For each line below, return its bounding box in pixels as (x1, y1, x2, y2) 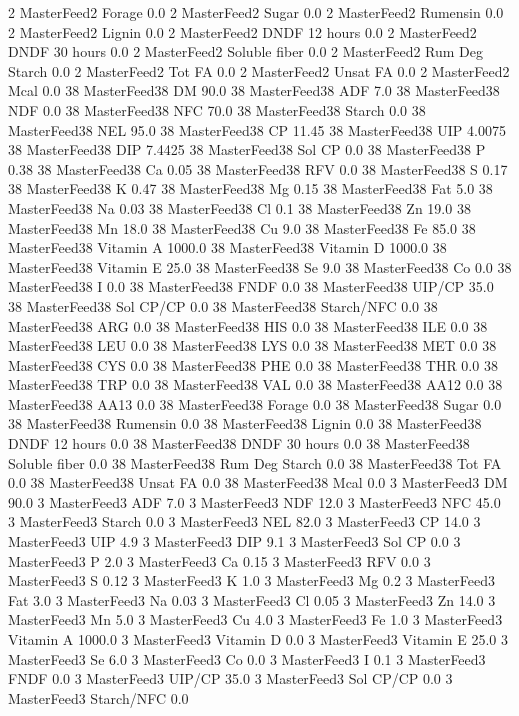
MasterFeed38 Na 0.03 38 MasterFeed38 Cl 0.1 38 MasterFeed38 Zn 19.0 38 (8, 197, 471, 218)
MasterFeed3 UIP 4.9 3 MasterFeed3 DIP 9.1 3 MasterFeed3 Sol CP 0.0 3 (8, 531, 461, 552)
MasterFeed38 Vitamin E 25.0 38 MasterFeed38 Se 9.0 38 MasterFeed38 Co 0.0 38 (8, 256, 512, 277)
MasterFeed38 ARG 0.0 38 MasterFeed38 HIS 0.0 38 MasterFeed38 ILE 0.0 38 (8, 315, 488, 336)
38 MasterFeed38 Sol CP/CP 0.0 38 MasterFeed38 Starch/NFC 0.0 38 (8, 295, 438, 316)
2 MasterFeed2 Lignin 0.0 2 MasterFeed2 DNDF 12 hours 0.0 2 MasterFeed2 (8, 21, 477, 42)
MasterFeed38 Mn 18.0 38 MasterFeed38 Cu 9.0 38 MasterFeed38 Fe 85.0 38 (8, 217, 476, 238)
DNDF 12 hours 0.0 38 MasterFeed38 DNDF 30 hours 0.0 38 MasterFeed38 (8, 433, 470, 454)
